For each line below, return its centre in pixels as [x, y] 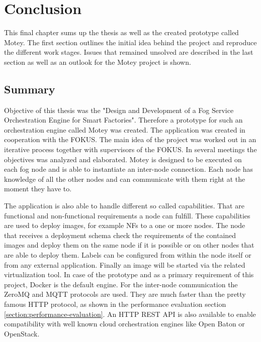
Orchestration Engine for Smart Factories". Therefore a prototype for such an [123, 120]
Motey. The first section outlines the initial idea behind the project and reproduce [130, 42]
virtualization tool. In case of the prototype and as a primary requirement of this [129, 274]
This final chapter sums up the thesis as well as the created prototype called [121, 32]
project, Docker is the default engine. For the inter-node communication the [121, 284]
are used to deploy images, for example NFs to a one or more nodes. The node [125, 225]
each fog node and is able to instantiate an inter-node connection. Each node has [129, 169]
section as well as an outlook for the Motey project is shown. [98, 62]
